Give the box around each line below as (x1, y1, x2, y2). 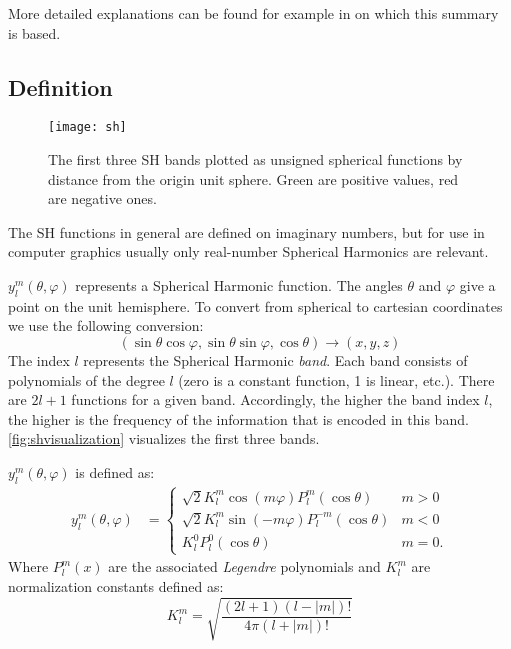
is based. (8, 22, 61, 43)
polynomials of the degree (8, 369, 165, 390)
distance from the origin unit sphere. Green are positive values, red (48, 168, 459, 189)
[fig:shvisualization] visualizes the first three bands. (8, 428, 320, 449)
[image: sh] (48, 120, 127, 135)
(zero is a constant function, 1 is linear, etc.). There (178, 369, 495, 390)
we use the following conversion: (8, 315, 204, 336)
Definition (8, 71, 113, 102)
